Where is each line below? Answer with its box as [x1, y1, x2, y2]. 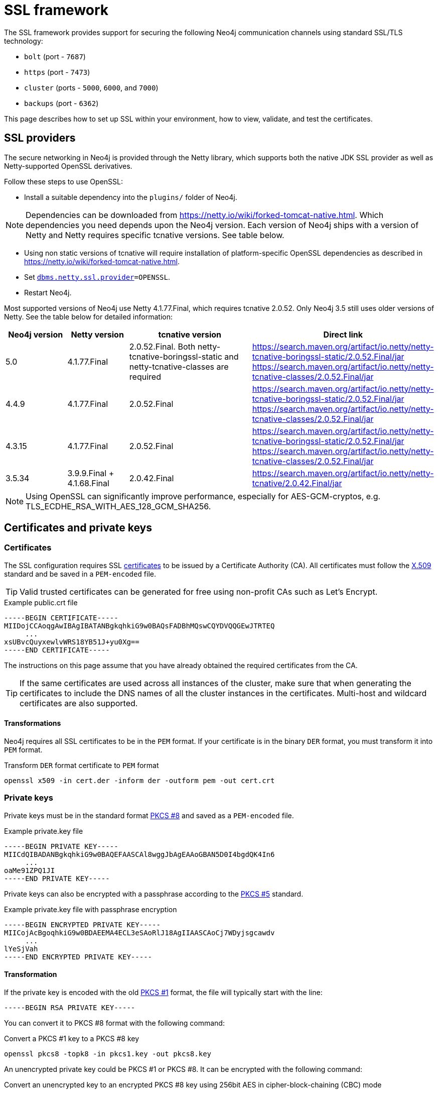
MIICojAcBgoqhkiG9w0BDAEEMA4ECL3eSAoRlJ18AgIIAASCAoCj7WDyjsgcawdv [4, 928, 275, 937]
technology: [4, 36, 43, 45]
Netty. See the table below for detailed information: [4, 312, 173, 321]
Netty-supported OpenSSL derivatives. [4, 161, 132, 170]
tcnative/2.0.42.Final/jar [252, 478, 342, 488]
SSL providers [4, 132, 76, 145]
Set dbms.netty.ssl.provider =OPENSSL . [24, 272, 171, 281]
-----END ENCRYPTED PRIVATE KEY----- [4, 952, 153, 961]
